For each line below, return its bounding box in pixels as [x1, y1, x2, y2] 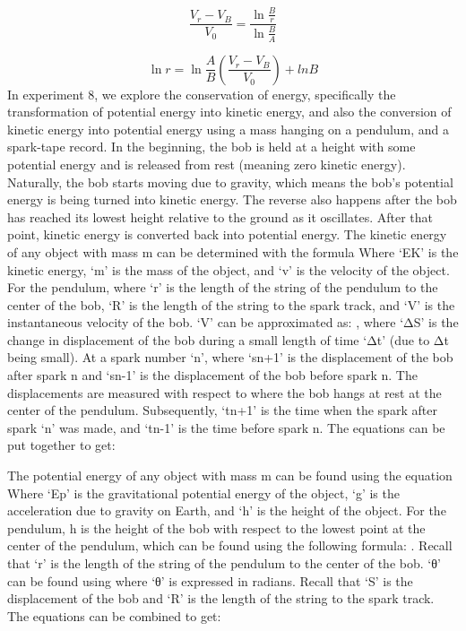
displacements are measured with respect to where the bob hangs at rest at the [7, 383, 442, 402]
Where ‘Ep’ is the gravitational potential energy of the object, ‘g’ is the [7, 483, 400, 502]
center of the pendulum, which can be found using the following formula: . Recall [7, 536, 453, 555]
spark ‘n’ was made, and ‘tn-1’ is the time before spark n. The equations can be [7, 418, 445, 437]
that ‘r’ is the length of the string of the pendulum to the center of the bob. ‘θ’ [7, 554, 441, 572]
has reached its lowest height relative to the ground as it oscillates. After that [7, 207, 434, 226]
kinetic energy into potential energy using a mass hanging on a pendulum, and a [7, 119, 450, 138]
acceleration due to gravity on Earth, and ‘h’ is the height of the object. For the [7, 501, 446, 520]
